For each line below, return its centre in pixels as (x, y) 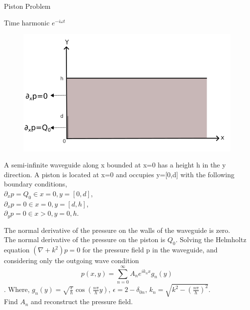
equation (17, 250)
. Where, (17, 289)
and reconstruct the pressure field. (82, 301)
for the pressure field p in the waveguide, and (150, 250)
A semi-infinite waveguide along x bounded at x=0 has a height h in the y (115, 165)
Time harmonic (27, 22)
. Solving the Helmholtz (211, 239)
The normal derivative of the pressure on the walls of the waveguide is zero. (117, 230)
